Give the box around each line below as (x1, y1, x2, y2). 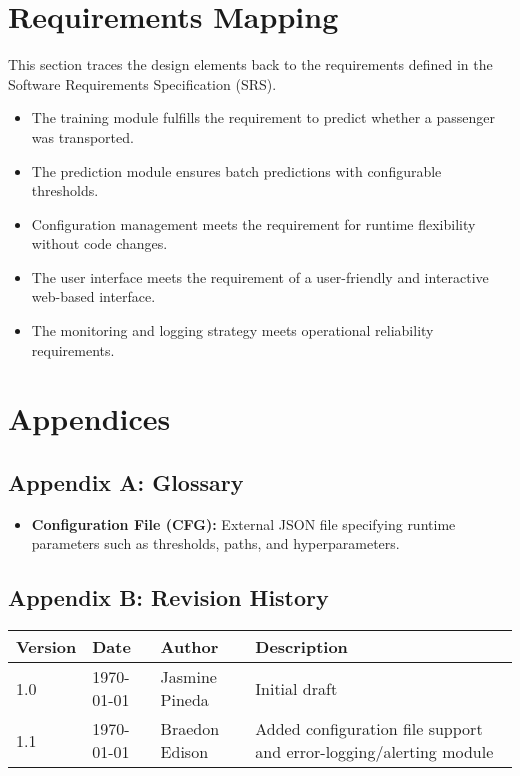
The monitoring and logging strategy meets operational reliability (31, 320, 434, 341)
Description (255, 635, 348, 659)
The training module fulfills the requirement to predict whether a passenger (31, 107, 496, 128)
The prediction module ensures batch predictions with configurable (31, 160, 442, 181)
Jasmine (160, 665, 217, 689)
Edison (160, 740, 209, 764)
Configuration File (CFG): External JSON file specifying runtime (31, 513, 456, 534)
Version (16, 635, 77, 659)
